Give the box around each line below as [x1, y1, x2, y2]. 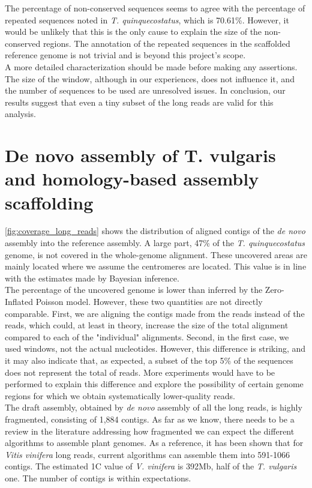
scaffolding [5, 190, 94, 214]
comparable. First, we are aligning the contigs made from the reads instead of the [5, 307, 305, 319]
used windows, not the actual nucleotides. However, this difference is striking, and [5, 342, 306, 355]
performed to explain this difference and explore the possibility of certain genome [5, 378, 304, 390]
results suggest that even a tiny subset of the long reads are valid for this [5, 95, 274, 108]
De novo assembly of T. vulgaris [5, 143, 276, 167]
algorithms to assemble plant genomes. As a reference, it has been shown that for [5, 436, 304, 449]
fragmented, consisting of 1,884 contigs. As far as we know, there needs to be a [5, 412, 295, 425]
